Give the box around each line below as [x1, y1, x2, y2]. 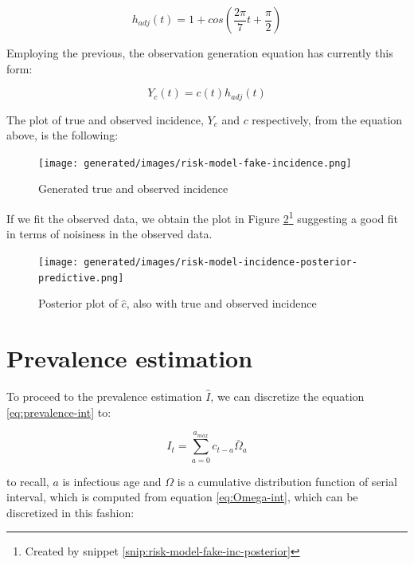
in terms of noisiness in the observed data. [6, 226, 213, 242]
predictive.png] [38, 272, 124, 284]
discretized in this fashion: [6, 504, 135, 520]
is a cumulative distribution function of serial [177, 473, 397, 489]
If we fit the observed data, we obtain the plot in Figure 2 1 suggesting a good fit [6, 208, 399, 226]
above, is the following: [6, 127, 119, 143]
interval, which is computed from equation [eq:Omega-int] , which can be [6, 488, 358, 505]
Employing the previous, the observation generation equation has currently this [6, 45, 393, 61]
